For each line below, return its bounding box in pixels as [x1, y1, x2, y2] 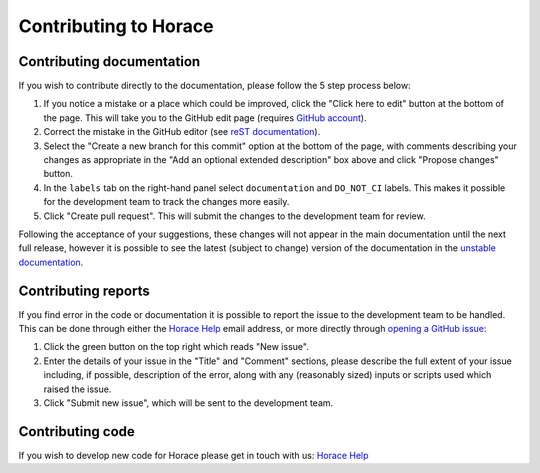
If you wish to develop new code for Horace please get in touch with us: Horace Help [18, 449, 369, 461]
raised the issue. [43, 383, 112, 395]
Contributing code [18, 423, 135, 440]
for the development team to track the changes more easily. [43, 196, 290, 208]
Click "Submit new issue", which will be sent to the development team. [43, 397, 334, 409]
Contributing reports [18, 282, 150, 299]
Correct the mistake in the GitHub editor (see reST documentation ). [43, 126, 321, 138]
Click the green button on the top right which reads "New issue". [43, 341, 309, 353]
